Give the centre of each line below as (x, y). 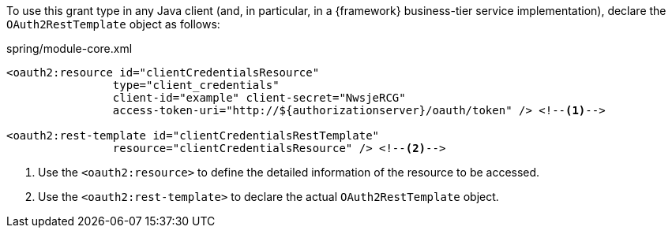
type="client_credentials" (196, 85)
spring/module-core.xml (69, 48)
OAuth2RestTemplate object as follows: (113, 24)
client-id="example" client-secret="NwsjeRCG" (259, 98)
